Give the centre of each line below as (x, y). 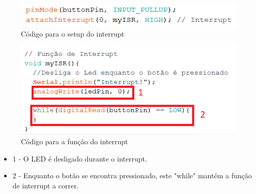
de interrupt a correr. (46, 186)
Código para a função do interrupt (75, 141)
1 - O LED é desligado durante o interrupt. (80, 158)
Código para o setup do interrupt (73, 33)
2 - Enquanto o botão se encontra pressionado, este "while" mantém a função (132, 175)
